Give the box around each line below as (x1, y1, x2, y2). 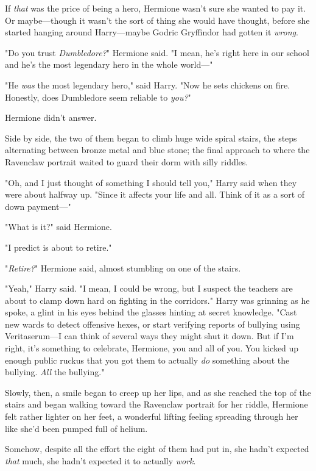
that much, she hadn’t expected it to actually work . (5, 454, 196, 467)
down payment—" (5, 200, 71, 212)
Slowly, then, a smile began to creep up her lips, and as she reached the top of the (5, 386, 311, 398)
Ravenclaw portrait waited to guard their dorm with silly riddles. (5, 155, 248, 168)
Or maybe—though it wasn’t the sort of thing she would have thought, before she (5, 13, 310, 26)
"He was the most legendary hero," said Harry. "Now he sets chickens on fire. (5, 78, 290, 91)
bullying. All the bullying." (5, 365, 105, 378)
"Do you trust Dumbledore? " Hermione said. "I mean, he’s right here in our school (5, 46, 310, 59)
